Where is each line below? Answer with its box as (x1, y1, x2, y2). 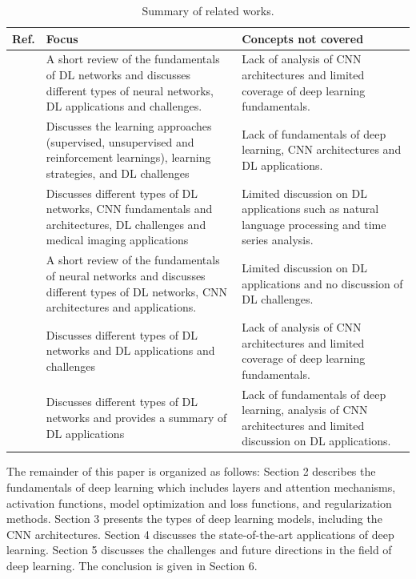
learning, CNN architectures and (242, 141, 402, 158)
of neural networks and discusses (46, 267, 206, 283)
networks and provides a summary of (46, 408, 227, 425)
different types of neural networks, (46, 82, 214, 99)
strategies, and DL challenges (46, 164, 190, 181)
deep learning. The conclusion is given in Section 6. (6, 557, 258, 573)
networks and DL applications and (46, 342, 215, 359)
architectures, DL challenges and (46, 215, 206, 232)
